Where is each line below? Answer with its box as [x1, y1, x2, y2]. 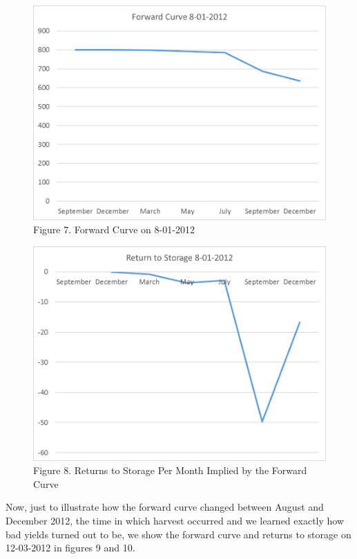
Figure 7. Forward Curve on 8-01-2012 [33, 222, 195, 237]
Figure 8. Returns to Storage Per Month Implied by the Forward [33, 463, 307, 478]
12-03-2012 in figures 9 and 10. [6, 540, 135, 555]
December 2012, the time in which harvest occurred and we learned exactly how [6, 513, 345, 527]
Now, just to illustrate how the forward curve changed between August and [6, 500, 324, 514]
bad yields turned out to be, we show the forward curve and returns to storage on [6, 527, 351, 541]
